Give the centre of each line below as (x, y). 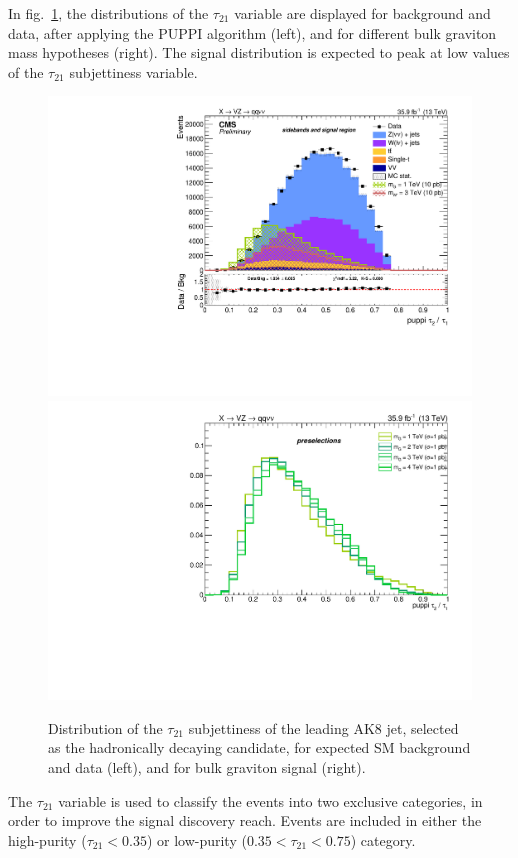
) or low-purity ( (196, 839)
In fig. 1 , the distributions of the (108, 13)
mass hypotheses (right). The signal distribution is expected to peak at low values (259, 52)
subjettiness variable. (133, 71)
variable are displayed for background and (362, 13)
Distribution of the (105, 727)
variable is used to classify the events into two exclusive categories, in (270, 800)
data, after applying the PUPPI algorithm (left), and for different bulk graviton (252, 32)
